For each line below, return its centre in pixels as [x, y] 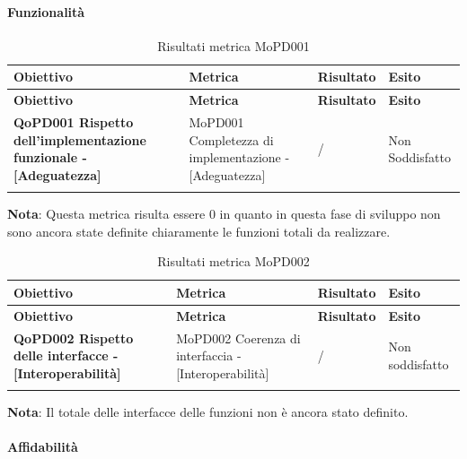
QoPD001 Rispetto [74, 122]
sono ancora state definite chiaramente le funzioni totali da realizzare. [199, 231]
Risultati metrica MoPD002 [233, 261]
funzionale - [50, 157]
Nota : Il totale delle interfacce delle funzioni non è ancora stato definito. [208, 412]
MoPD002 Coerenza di [238, 338]
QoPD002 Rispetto [74, 338]
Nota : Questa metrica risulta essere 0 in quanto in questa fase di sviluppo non [224, 214]
